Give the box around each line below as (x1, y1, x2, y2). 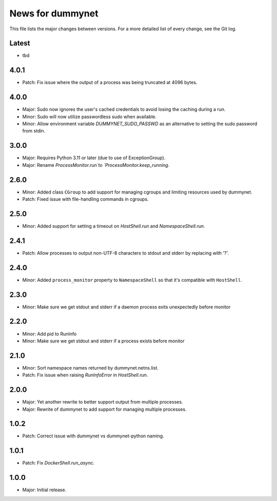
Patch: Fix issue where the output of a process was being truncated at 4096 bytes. (22, 80, 197, 86)
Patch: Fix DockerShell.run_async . (22, 460, 95, 466)
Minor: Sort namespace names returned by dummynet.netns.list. (22, 364, 159, 371)
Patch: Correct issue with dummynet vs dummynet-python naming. (22, 433, 164, 439)
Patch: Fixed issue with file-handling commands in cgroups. (22, 196, 149, 202)
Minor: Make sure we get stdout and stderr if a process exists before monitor (22, 338, 185, 344)
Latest (9, 39, 30, 48)
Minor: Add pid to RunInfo (22, 331, 77, 337)
